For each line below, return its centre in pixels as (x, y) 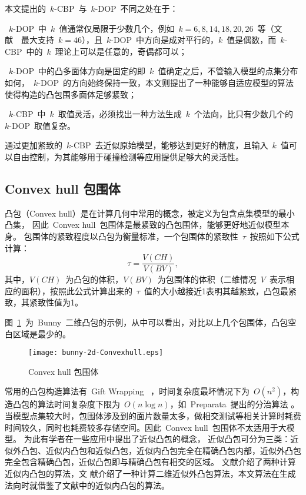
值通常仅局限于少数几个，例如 (117, 28)
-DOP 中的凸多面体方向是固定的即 (79, 71)
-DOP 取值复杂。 (42, 125)
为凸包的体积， (94, 279)
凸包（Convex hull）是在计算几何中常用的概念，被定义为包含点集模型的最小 (150, 213)
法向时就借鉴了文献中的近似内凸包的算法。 (87, 485)
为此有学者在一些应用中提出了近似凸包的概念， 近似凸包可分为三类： (157, 439)
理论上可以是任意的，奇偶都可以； (121, 51)
